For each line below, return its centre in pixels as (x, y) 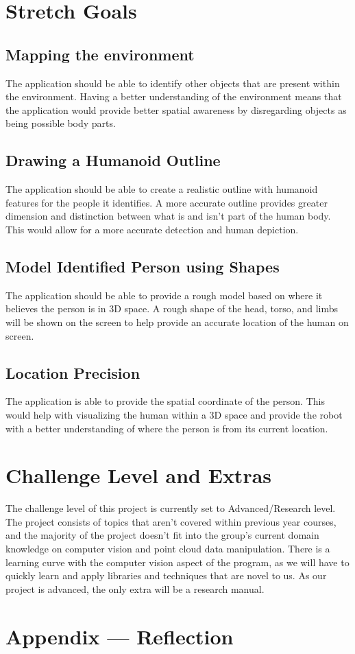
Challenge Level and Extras (139, 475)
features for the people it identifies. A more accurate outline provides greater (167, 202)
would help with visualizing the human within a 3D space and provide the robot (174, 414)
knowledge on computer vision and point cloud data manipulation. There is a (168, 548)
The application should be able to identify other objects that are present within (173, 83)
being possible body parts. (61, 123)
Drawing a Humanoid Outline (113, 160)
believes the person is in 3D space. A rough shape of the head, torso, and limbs (172, 308)
